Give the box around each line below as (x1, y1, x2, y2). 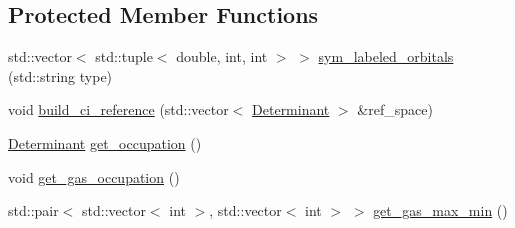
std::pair (8, 200, 59, 221)
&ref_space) (357, 99, 433, 120)
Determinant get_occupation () (8, 132, 202, 153)
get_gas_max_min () (373, 200, 508, 221)
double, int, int (176, 46, 268, 67)
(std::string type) (8, 65, 113, 86)
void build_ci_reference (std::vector (8, 99, 229, 120)
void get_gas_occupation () (8, 166, 180, 187)
